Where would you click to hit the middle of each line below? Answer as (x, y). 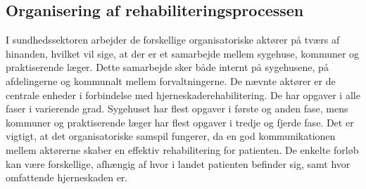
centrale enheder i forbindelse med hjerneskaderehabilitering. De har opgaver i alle (183, 94)
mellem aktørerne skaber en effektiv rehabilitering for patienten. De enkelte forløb (182, 149)
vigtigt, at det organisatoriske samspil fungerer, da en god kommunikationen (171, 136)
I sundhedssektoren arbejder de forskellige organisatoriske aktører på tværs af (173, 40)
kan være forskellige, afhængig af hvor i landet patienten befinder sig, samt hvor (178, 163)
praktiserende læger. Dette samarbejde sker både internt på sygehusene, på (167, 67)
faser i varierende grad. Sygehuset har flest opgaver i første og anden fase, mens (177, 109)
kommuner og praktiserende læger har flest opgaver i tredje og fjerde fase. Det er (180, 122)
